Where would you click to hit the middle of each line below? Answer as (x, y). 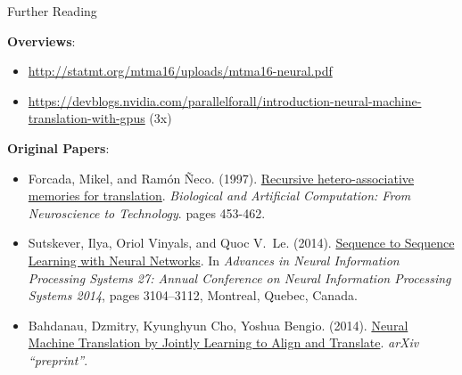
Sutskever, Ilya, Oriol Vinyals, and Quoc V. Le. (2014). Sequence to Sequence (241, 243)
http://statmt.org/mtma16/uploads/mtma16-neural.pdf (180, 71)
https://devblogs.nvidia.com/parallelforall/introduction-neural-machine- (225, 100)
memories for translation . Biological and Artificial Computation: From (219, 196)
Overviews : (41, 41)
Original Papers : (58, 147)
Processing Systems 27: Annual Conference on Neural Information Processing (239, 277)
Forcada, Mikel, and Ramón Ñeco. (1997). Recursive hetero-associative (221, 178)
